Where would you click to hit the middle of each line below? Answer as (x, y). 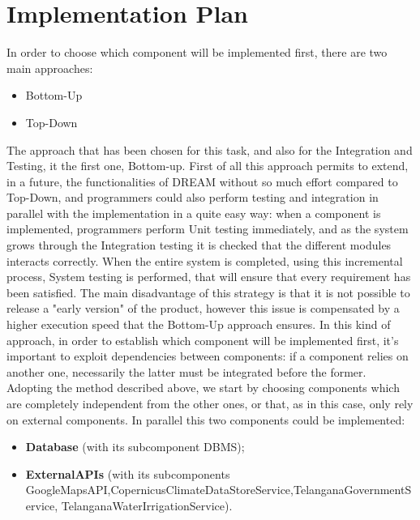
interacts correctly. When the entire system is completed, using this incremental (205, 260)
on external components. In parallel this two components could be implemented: (206, 419)
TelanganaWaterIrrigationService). (147, 505)
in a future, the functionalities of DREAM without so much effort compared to (202, 181)
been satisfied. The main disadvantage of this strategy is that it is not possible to (208, 292)
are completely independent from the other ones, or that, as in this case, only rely (210, 403)
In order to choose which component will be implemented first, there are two (197, 52)
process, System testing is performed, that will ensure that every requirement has (209, 277)
